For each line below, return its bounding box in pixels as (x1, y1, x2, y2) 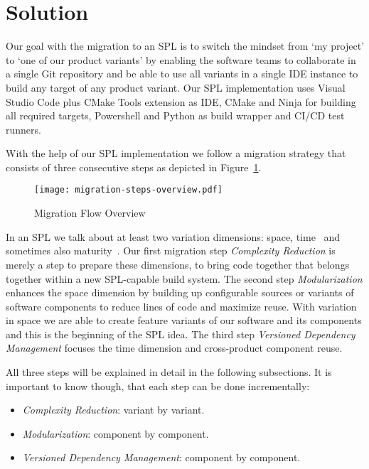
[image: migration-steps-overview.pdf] (34, 185, 223, 195)
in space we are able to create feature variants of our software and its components (6, 313, 362, 328)
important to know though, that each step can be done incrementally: (6, 378, 310, 393)
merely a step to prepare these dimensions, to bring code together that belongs (6, 257, 350, 271)
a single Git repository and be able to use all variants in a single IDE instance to (6, 66, 358, 81)
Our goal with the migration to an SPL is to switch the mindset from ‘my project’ (6, 38, 364, 53)
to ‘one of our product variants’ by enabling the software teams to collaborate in (6, 52, 356, 67)
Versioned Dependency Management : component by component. (22, 450, 301, 465)
